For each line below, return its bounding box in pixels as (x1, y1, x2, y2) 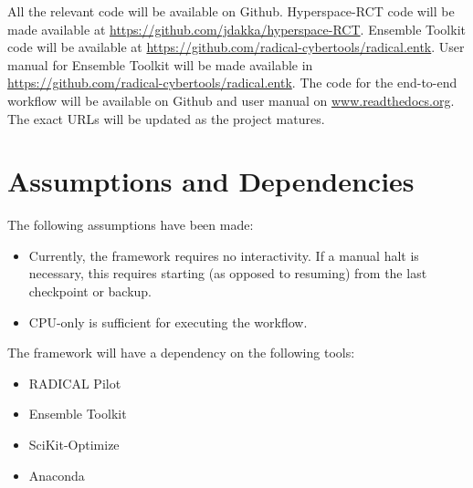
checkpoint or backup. (28, 282, 152, 301)
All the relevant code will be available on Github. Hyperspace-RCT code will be (7, 2, 455, 20)
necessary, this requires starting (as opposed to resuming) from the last (28, 264, 427, 283)
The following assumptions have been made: (7, 215, 254, 234)
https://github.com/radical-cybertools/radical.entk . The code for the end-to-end (7, 73, 457, 92)
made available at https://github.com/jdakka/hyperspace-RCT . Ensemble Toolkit (7, 19, 466, 38)
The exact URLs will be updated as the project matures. (7, 109, 325, 128)
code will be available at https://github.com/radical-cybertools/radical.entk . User (7, 37, 465, 57)
